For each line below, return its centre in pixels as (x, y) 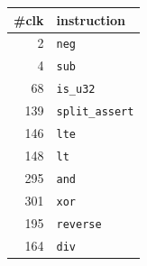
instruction (91, 19)
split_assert (95, 112)
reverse (79, 224)
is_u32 (76, 90)
